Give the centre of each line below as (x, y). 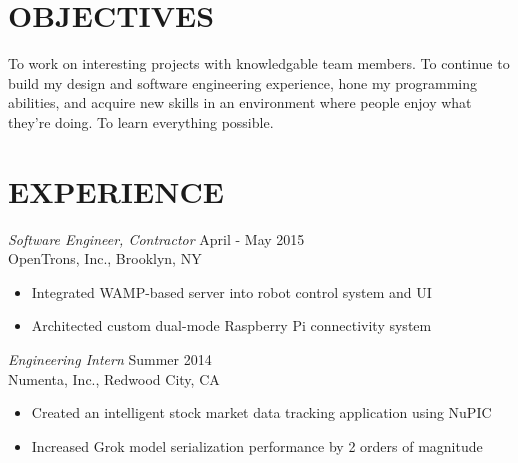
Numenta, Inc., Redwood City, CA (114, 378)
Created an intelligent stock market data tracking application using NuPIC (261, 412)
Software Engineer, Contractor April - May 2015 (156, 238)
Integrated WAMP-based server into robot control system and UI (231, 291)
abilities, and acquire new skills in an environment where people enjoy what (240, 102)
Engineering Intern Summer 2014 (110, 359)
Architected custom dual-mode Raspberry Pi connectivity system (231, 325)
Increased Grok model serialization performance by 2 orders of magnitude (257, 445)
